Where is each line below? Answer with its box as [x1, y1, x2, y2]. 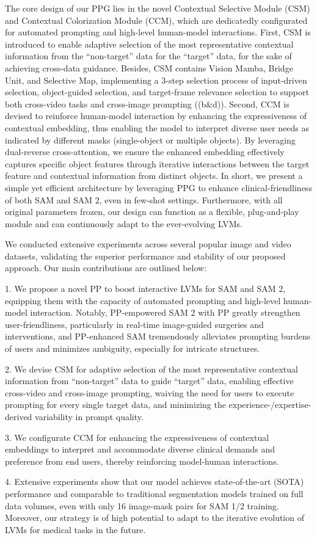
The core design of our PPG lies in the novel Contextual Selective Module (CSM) [5, 2, 310, 14]
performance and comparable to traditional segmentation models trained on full [5, 487, 304, 500]
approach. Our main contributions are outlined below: [5, 261, 207, 274]
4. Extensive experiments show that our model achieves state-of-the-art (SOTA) [5, 475, 304, 488]
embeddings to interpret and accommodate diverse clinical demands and [5, 443, 275, 456]
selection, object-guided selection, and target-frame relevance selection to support [5, 85, 309, 98]
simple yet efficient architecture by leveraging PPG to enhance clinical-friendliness [5, 181, 312, 194]
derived [5, 410, 32, 423]
